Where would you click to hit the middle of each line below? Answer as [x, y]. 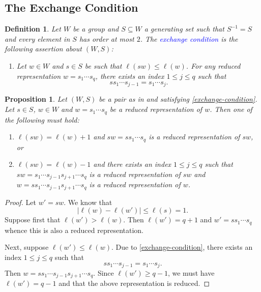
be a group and [96, 29]
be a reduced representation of [156, 109]
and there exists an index [132, 164]
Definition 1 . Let [33, 29]
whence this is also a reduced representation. [74, 230]
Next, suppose [27, 247]
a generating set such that [184, 29]
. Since [104, 272]
